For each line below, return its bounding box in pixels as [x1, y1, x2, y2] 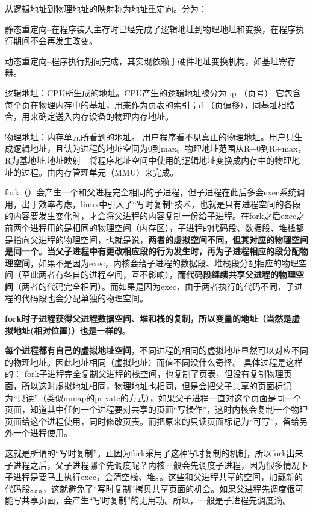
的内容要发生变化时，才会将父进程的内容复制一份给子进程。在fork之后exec [5, 209, 297, 222]
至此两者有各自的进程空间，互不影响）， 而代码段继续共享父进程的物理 [21, 268, 296, 281]
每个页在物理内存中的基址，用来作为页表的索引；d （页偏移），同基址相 [5, 98, 287, 111]
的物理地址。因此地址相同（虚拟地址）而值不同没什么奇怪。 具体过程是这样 [5, 355, 303, 368]
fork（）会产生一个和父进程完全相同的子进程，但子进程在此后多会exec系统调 [5, 186, 305, 198]
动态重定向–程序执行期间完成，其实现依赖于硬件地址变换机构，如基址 [5, 54, 279, 67]
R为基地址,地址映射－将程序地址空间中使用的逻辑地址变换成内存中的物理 [5, 153, 292, 166]
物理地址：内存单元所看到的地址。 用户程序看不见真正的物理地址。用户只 [5, 130, 294, 143]
